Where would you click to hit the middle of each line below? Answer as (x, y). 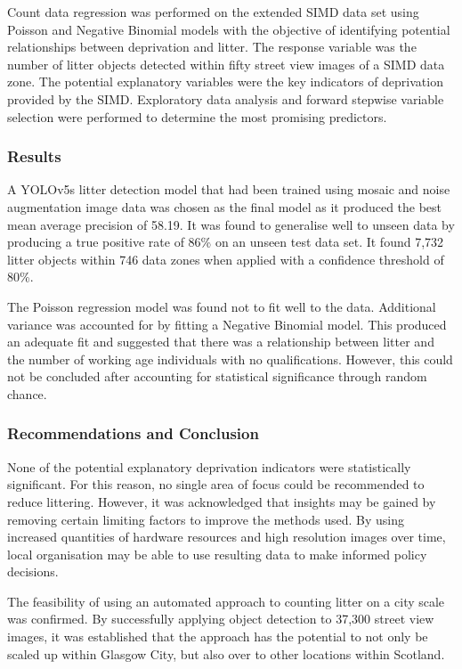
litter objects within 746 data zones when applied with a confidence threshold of (226, 259)
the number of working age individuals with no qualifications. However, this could (230, 359)
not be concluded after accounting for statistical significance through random (217, 376)
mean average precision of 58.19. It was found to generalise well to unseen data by (231, 224)
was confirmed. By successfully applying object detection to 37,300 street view (221, 619)
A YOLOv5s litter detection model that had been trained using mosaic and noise (229, 189)
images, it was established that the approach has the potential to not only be (218, 636)
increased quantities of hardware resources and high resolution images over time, (227, 537)
